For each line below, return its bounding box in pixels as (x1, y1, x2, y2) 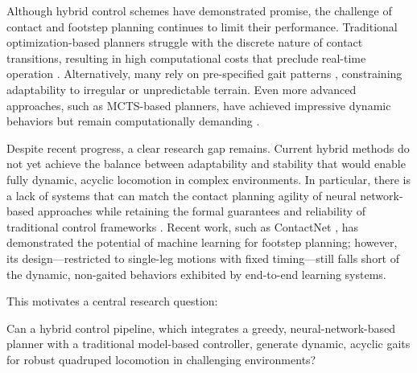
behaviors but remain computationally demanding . (6, 113, 260, 129)
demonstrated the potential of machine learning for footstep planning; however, (6, 234, 398, 251)
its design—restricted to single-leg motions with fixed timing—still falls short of (6, 249, 400, 266)
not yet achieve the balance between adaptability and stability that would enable (6, 155, 406, 172)
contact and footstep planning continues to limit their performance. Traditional (6, 18, 398, 35)
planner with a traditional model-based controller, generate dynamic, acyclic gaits (6, 335, 411, 352)
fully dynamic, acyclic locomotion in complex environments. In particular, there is (6, 170, 411, 187)
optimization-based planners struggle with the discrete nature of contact (6, 34, 363, 51)
